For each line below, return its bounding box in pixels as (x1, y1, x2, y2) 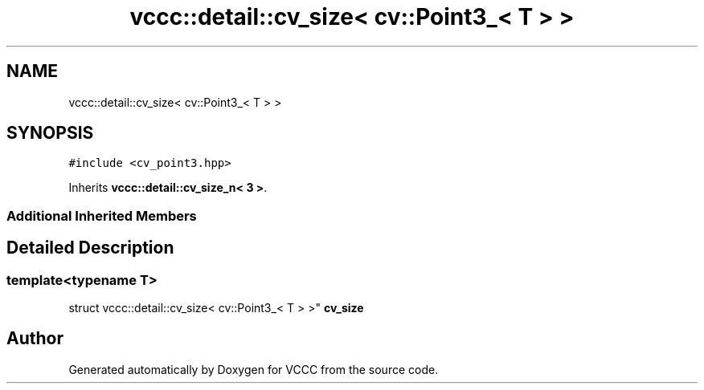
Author (6, 328, 63, 349)
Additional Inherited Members (6, 207, 197, 224)
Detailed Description (6, 238, 174, 258)
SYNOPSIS (6, 123, 94, 144)
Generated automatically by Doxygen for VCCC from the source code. (68, 362, 439, 376)
